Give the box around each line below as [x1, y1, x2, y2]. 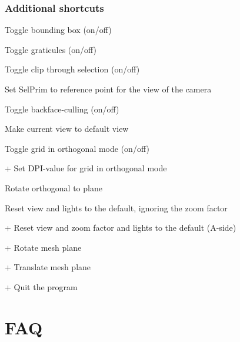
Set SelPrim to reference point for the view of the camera [5, 83, 212, 95]
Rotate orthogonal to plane [5, 181, 102, 194]
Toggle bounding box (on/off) [5, 24, 112, 36]
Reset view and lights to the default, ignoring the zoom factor [5, 201, 228, 214]
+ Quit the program [5, 280, 78, 293]
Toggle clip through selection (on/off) [5, 63, 140, 75]
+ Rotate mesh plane [5, 241, 82, 253]
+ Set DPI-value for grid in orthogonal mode [5, 162, 167, 174]
